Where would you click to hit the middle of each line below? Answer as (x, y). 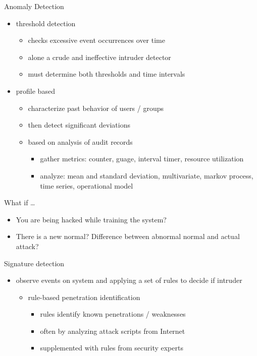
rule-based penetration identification (84, 297)
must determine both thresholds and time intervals (107, 74)
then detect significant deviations (79, 125)
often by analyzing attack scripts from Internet (113, 331)
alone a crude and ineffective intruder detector (99, 57)
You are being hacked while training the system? (91, 219)
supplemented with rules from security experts (112, 348)
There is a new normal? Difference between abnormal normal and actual (128, 236)
